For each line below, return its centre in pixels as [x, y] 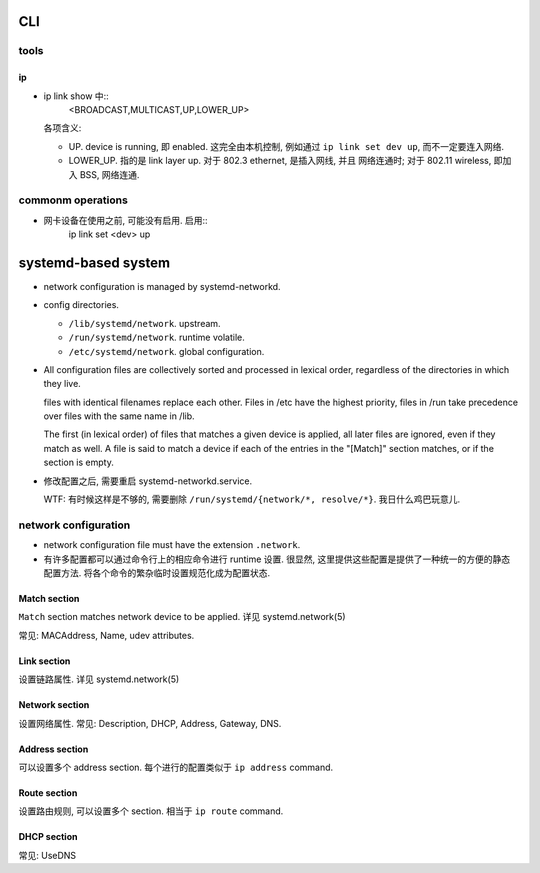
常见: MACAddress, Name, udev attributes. [106, 635]
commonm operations [73, 200]
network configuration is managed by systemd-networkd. [162, 286]
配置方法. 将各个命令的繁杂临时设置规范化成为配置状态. [157, 572]
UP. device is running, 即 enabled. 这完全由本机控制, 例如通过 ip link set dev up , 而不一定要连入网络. [286, 146]
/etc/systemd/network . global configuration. [166, 351]
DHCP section [48, 837]
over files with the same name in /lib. [119, 416]
